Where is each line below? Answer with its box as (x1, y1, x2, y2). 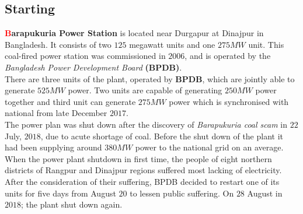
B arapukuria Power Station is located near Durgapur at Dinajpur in (5, 27, 264, 39)
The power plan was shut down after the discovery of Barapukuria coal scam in (5, 118, 288, 130)
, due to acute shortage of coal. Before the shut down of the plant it (40, 129, 284, 142)
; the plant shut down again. (21, 198, 123, 211)
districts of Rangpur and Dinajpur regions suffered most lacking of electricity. (5, 164, 282, 176)
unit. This (248, 38, 284, 50)
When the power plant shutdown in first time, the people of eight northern (5, 152, 272, 164)
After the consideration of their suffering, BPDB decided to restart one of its (5, 175, 280, 187)
